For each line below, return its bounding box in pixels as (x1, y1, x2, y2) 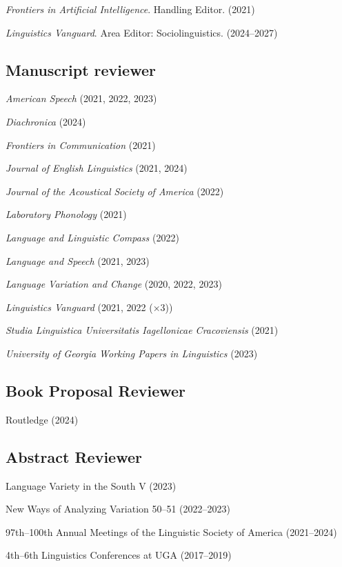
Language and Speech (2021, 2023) (6, 253, 150, 268)
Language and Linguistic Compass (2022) (6, 230, 179, 244)
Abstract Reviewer (6, 446, 142, 467)
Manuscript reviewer (6, 59, 156, 80)
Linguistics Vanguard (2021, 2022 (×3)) (6, 299, 173, 314)
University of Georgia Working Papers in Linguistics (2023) (6, 346, 258, 360)
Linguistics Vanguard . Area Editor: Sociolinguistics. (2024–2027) (6, 25, 278, 39)
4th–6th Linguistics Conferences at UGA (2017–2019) (6, 548, 232, 562)
